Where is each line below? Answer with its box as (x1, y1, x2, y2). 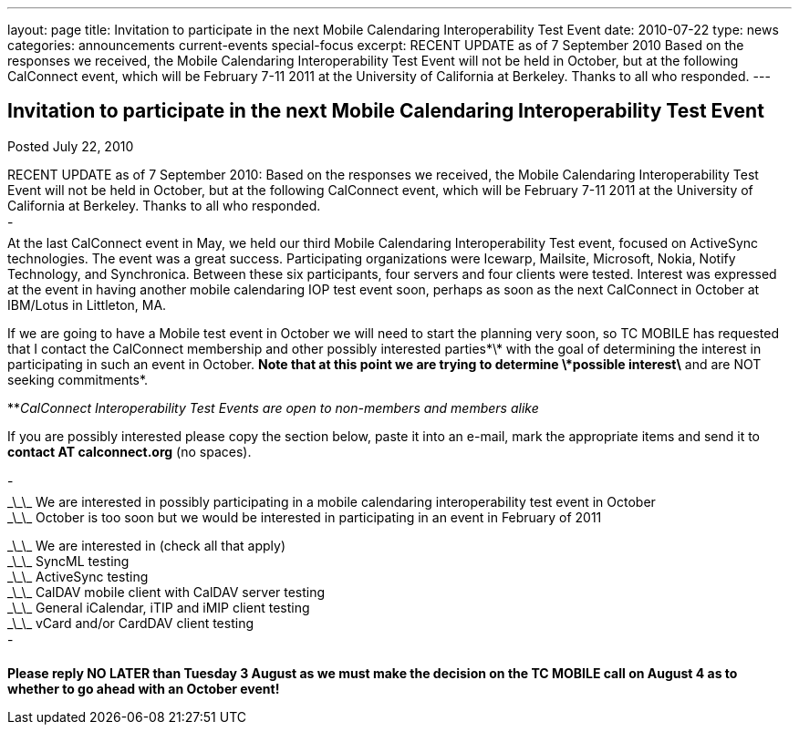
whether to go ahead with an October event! (7, 680, 280, 696)
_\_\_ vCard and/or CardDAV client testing (7, 614, 254, 631)
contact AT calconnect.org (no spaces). (7, 443, 252, 459)
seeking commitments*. (7, 371, 149, 387)
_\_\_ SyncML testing (7, 552, 130, 569)
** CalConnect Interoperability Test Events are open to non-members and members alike (7, 399, 539, 416)
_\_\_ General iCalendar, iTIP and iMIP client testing (7, 599, 310, 615)
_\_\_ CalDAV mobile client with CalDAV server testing (7, 583, 326, 600)
